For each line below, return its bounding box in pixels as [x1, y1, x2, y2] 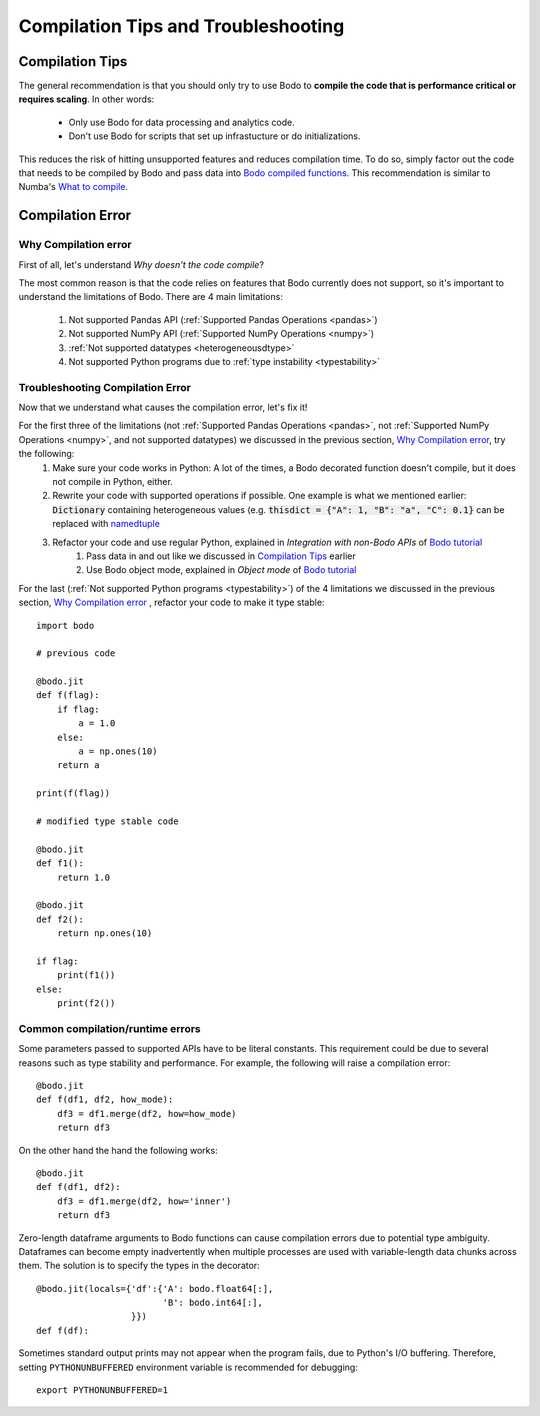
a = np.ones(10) [78, 746, 158, 757]
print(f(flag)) [36, 788, 111, 799]
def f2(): [36, 913, 84, 925]
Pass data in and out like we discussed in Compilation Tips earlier [86, 550, 356, 562]
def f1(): [36, 858, 84, 869]
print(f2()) [56, 998, 116, 1009]
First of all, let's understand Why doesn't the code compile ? [18, 258, 265, 270]
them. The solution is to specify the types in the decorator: [18, 1260, 260, 1272]
